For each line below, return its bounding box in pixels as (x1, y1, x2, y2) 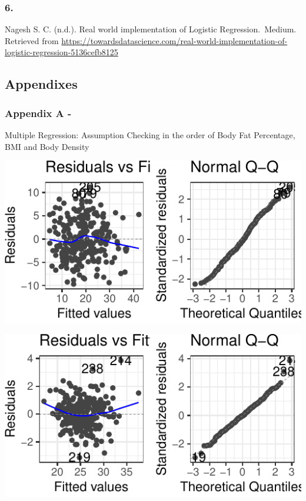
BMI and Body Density (5, 140, 89, 152)
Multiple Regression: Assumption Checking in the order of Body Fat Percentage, (5, 129, 295, 141)
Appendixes (5, 75, 78, 93)
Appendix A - (5, 105, 72, 120)
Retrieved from (5, 34, 59, 46)
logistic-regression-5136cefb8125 (5, 46, 118, 58)
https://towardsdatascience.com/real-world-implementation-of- (61, 34, 288, 46)
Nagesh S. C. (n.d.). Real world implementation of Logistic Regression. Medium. (5, 23, 297, 35)
